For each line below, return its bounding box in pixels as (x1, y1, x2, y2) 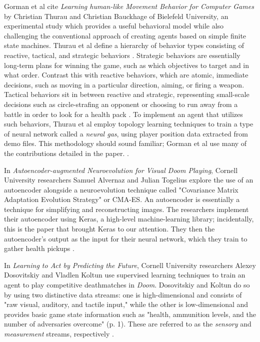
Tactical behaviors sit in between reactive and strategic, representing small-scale (4, 89, 249, 99)
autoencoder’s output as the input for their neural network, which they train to (4, 233, 247, 243)
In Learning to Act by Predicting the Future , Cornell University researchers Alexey (4, 259, 256, 270)
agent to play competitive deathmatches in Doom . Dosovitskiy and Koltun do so (4, 279, 250, 290)
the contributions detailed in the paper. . (4, 147, 129, 158)
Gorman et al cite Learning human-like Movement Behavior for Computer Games (4, 1, 254, 11)
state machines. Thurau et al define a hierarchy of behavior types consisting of (4, 40, 244, 50)
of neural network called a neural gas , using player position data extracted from (4, 128, 248, 138)
